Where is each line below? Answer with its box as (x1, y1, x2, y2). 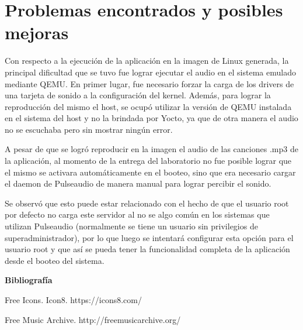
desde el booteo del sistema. (5, 254, 105, 266)
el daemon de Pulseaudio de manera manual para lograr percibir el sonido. (5, 177, 271, 190)
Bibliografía (5, 274, 53, 286)
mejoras (5, 20, 69, 44)
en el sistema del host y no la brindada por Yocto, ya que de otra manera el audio (5, 112, 298, 124)
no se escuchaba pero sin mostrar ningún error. (5, 123, 173, 135)
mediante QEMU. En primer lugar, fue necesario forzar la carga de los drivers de (5, 77, 294, 90)
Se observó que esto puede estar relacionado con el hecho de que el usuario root (5, 197, 289, 209)
